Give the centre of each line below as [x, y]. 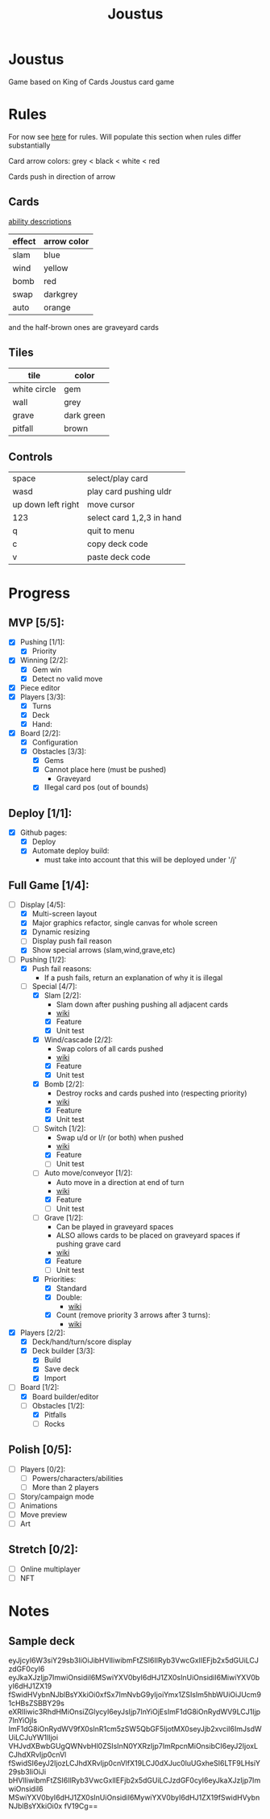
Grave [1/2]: [63, 1217]
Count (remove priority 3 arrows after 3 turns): [133, 1315]
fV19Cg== [81, 1806]
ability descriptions [40, 221]
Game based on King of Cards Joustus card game [91, 81]
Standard [71, 1288]
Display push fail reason [72, 941]
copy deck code [118, 544]
